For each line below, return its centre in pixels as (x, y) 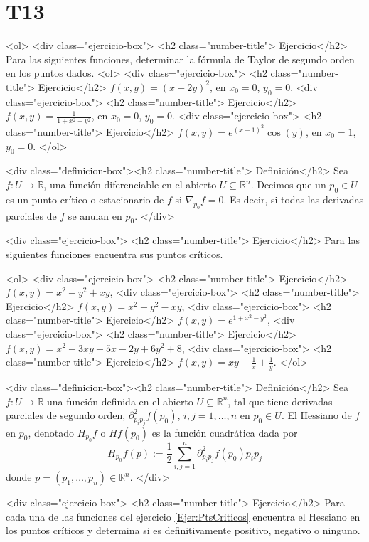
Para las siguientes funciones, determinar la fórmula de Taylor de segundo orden (180, 59)
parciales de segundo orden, (66, 415)
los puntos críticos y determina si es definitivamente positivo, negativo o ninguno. (183, 530)
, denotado (51, 432)
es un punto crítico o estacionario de (85, 199)
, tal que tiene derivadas (280, 401)
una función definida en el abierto (120, 401)
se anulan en (95, 215)
